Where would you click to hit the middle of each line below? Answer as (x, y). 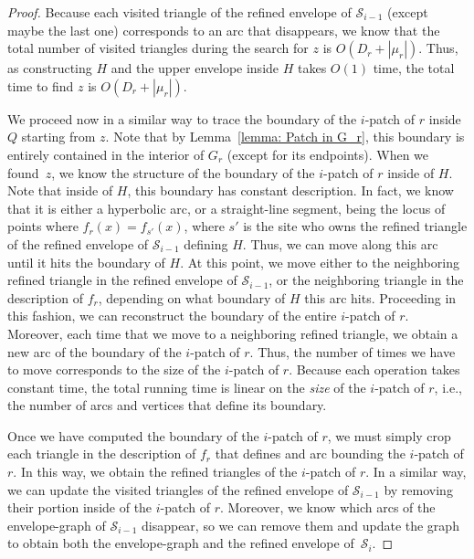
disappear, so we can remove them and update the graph (300, 525)
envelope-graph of (57, 525)
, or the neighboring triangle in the (366, 280)
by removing (418, 489)
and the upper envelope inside (195, 68)
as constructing (50, 68)
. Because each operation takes (374, 369)
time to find (41, 85)
